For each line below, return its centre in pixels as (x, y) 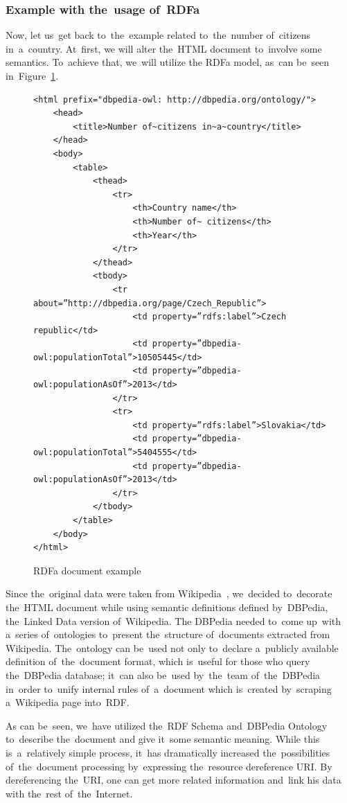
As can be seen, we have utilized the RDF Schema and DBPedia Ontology (167, 725)
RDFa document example (87, 570)
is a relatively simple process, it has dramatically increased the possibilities (168, 752)
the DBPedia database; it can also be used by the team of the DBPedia (163, 674)
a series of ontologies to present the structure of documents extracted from (168, 634)
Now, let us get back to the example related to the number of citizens (158, 35)
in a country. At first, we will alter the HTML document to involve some (164, 48)
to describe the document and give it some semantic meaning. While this (163, 739)
